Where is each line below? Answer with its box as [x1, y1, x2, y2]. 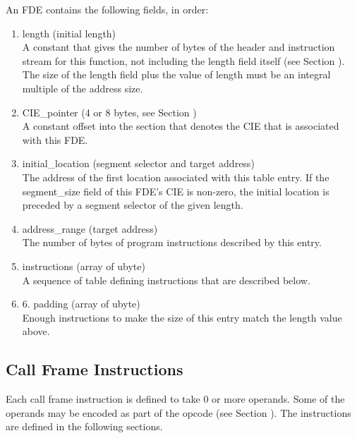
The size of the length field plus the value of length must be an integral [22, 67, 331, 82]
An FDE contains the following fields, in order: [6, 2, 209, 16]
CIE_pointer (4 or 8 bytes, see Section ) [22, 104, 197, 119]
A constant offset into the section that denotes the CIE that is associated [22, 118, 339, 133]
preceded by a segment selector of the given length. [22, 197, 243, 212]
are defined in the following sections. [6, 419, 163, 434]
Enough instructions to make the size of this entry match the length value [22, 310, 342, 324]
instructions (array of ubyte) [22, 258, 145, 273]
